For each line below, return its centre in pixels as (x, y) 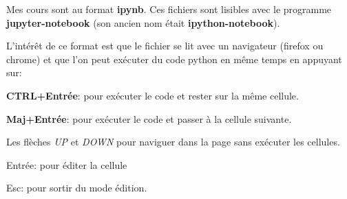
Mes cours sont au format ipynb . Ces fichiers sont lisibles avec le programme (169, 9)
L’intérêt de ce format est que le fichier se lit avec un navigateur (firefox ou (165, 46)
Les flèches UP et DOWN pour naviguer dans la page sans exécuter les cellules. (173, 142)
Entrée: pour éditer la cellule (67, 164)
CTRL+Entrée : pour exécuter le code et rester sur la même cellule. (153, 95)
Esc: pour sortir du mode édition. (77, 188)
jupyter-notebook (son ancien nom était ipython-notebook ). (143, 22)
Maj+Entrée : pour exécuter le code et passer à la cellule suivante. (149, 118)
